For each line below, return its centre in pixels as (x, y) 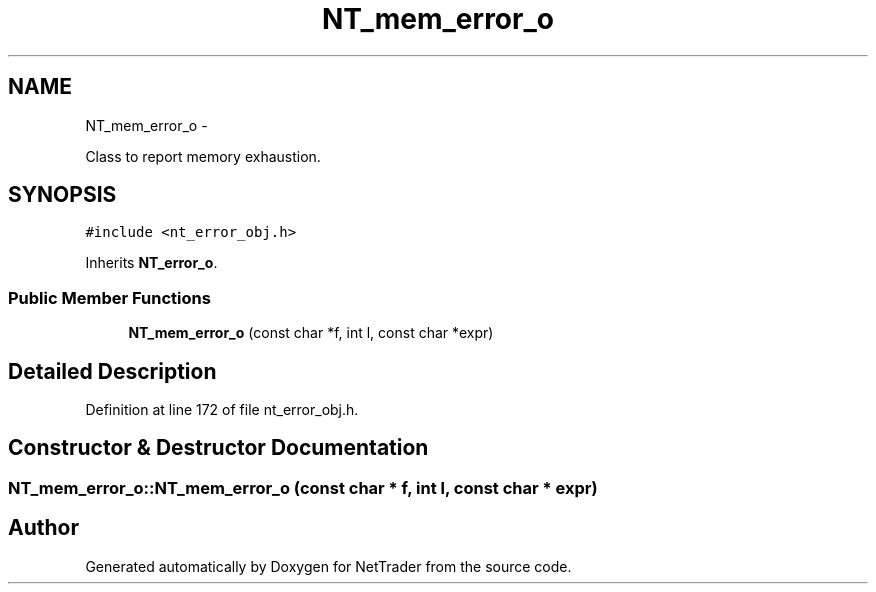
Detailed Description (112, 371)
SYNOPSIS (62, 195)
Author (43, 528)
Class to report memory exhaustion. (203, 156)
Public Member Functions (109, 297)
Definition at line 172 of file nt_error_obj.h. (222, 410)
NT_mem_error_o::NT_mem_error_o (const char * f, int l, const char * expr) (303, 487)
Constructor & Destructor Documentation (218, 448)
